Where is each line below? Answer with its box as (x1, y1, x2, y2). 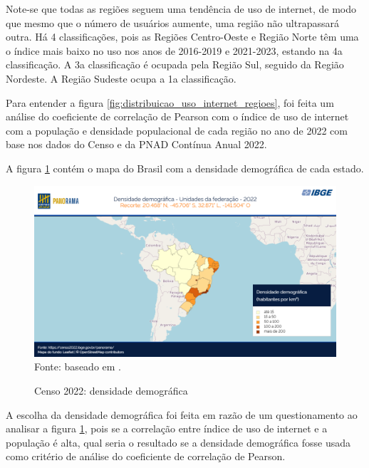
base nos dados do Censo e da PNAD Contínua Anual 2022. (6, 137, 267, 152)
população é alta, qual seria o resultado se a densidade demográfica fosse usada (6, 435, 351, 449)
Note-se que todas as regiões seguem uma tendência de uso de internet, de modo (6, 1, 357, 16)
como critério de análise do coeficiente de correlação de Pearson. (6, 449, 286, 464)
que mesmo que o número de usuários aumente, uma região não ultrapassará (6, 15, 339, 30)
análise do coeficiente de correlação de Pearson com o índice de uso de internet (6, 109, 349, 124)
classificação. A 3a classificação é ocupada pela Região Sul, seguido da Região (6, 57, 344, 72)
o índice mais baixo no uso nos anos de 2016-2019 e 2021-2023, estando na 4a (6, 43, 343, 58)
